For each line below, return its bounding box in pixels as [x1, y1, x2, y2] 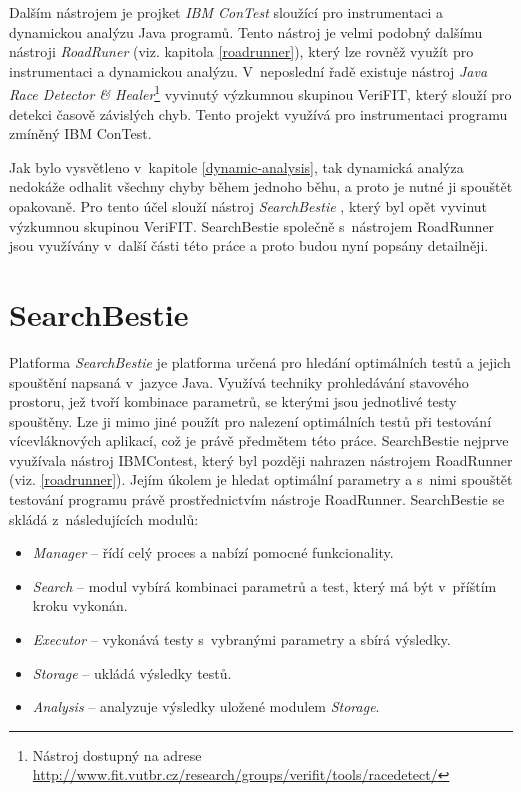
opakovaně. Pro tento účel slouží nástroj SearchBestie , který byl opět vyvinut [9, 196, 488, 216]
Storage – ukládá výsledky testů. [32, 662, 232, 683]
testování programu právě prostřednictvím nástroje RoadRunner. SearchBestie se [9, 489, 505, 510]
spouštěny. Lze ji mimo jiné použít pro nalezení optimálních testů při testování [9, 410, 492, 431]
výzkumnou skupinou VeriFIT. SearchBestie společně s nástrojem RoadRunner [9, 215, 495, 236]
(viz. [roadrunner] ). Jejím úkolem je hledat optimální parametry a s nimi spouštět [9, 469, 513, 490]
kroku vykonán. [32, 595, 128, 616]
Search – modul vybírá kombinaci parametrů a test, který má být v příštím [32, 575, 497, 596]
